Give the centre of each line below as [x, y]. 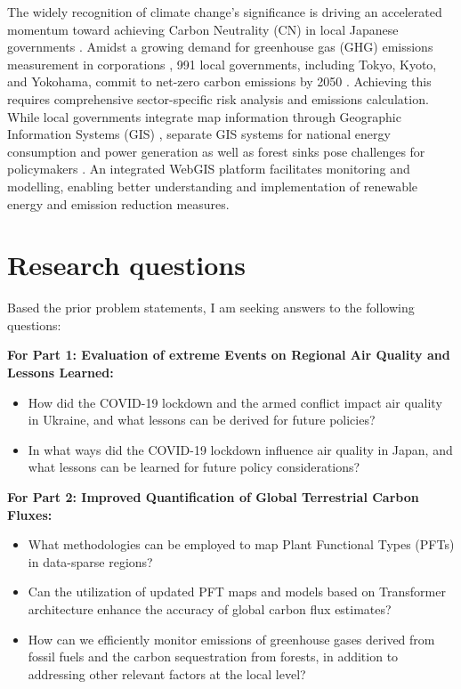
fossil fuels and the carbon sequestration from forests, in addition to [213, 657]
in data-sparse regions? [90, 561]
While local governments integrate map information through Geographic [204, 116]
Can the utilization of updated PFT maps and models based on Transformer [237, 592]
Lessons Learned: [61, 373]
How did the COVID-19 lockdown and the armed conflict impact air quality [235, 402]
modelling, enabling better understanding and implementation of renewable [213, 186]
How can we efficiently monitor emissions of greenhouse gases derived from [231, 639]
